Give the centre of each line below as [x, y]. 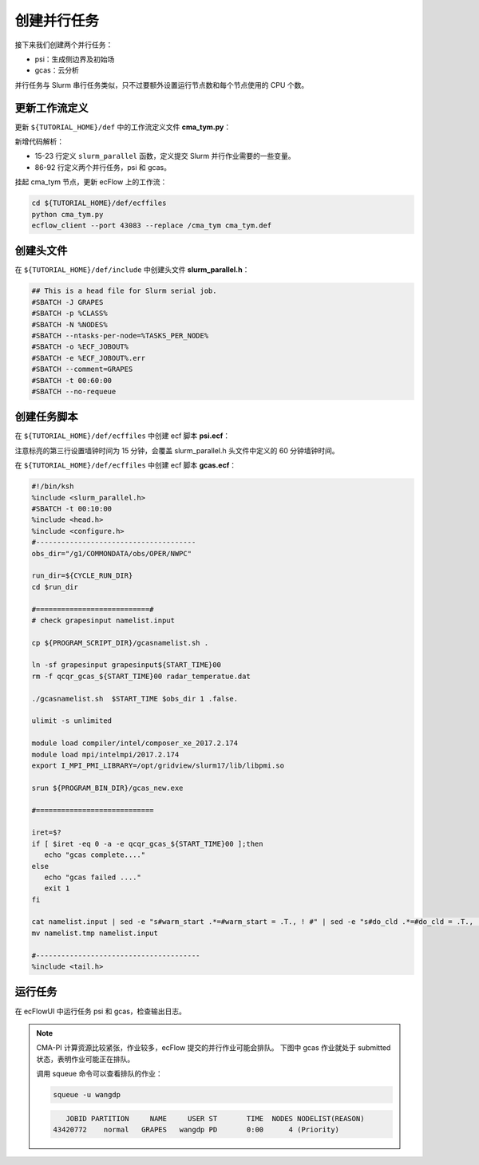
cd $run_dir [55, 587]
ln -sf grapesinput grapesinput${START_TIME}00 [126, 665]
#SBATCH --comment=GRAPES [82, 369]
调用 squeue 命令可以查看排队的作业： [99, 1074]
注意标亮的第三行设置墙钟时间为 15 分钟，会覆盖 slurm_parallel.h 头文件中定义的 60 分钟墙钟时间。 [177, 450]
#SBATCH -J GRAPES [67, 302]
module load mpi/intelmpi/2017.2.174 [105, 754]
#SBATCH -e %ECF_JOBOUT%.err [89, 358]
